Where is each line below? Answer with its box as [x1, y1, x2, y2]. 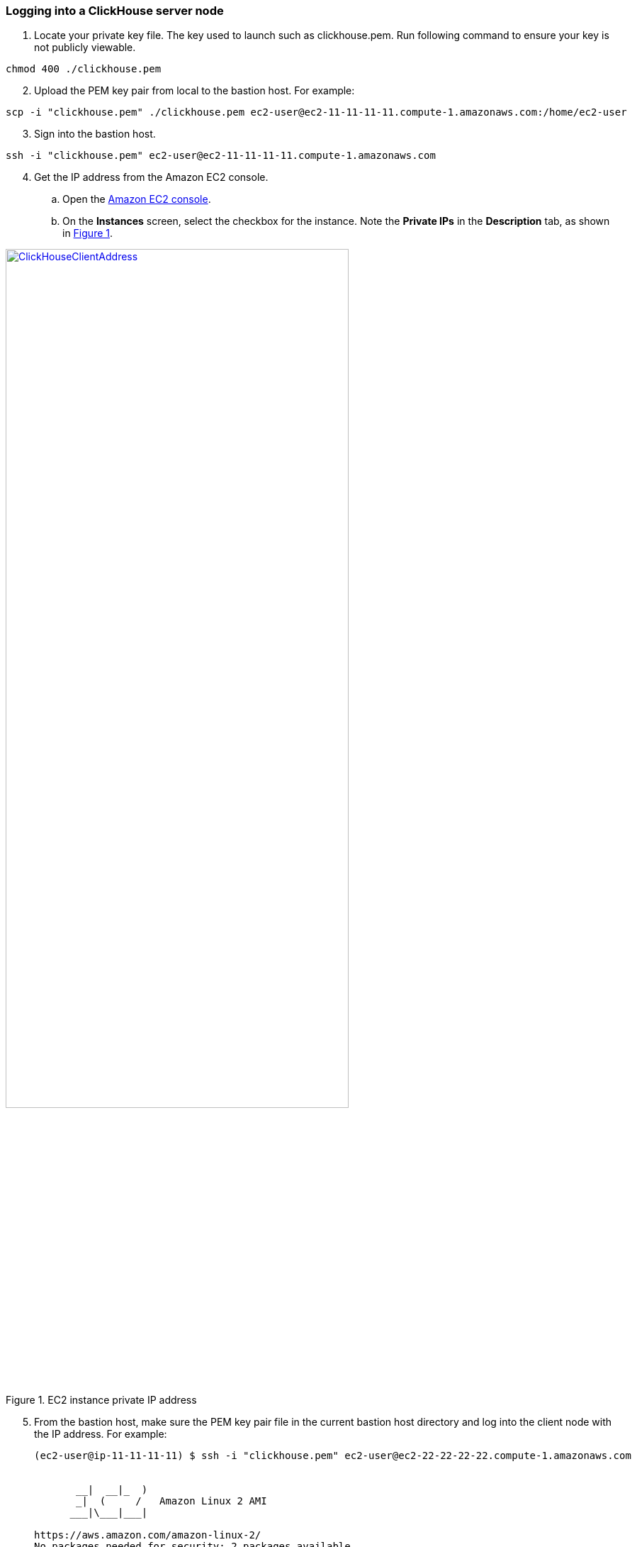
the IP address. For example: [34, 1428, 167, 1441]
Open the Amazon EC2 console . [62, 193, 211, 206]
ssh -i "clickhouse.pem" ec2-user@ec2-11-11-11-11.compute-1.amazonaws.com [6, 150, 436, 162]
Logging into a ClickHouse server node [6, 4, 224, 18]
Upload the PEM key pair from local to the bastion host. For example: [34, 84, 355, 97]
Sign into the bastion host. [34, 128, 156, 140]
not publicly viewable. [34, 41, 136, 54]
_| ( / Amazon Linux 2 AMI [76, 1495, 267, 1507]
